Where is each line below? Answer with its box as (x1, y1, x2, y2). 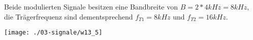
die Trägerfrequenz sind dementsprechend (4, 11, 133, 21)
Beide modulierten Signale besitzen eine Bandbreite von (4, 1, 178, 11)
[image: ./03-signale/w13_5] (4, 29, 103, 36)
